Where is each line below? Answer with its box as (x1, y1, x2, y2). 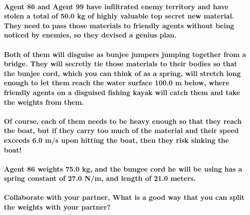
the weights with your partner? (4, 202, 111, 212)
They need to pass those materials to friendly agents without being (4, 20, 234, 30)
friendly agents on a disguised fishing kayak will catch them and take (4, 87, 240, 97)
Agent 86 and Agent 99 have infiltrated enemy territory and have (4, 1, 229, 11)
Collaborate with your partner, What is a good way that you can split (4, 192, 245, 202)
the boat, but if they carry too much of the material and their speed (4, 125, 239, 136)
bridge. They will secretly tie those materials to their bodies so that (4, 59, 237, 69)
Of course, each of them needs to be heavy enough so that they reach (4, 116, 242, 126)
